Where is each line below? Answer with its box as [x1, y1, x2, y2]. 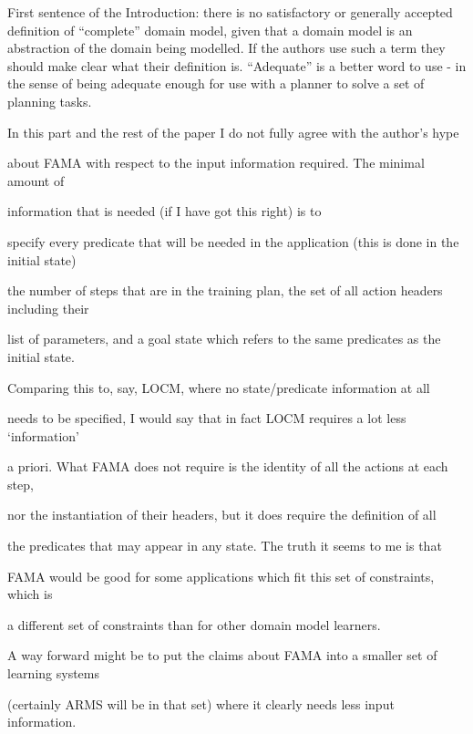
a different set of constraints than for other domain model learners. [7, 615, 381, 634]
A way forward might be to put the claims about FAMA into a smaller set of [7, 646, 437, 665]
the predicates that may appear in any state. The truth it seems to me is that [7, 536, 442, 555]
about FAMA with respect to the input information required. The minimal [7, 153, 425, 172]
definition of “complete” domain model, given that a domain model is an [7, 20, 413, 39]
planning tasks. [7, 91, 92, 110]
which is [7, 584, 53, 604]
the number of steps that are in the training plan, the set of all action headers [7, 281, 443, 300]
